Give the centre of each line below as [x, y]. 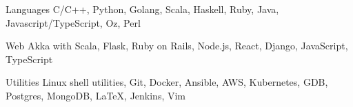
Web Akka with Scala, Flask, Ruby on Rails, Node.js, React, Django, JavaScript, [177, 46]
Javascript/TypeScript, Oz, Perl [73, 22]
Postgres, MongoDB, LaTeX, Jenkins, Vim [96, 95]
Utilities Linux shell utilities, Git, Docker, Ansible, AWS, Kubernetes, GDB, [167, 82]
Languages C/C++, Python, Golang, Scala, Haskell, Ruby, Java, [142, 9]
